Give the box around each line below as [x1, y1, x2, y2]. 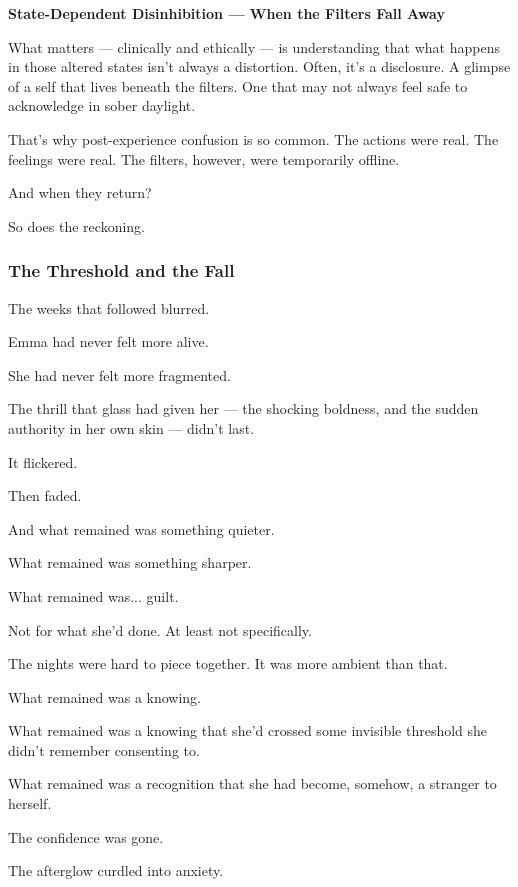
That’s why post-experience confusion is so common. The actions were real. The [8, 128, 499, 149]
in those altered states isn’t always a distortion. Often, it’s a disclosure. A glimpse [8, 56, 511, 77]
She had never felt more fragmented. [8, 364, 231, 385]
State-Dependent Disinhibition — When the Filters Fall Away [8, 3, 445, 23]
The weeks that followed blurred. [8, 297, 210, 318]
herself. [8, 793, 52, 814]
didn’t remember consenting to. [8, 739, 200, 760]
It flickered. [8, 451, 78, 472]
